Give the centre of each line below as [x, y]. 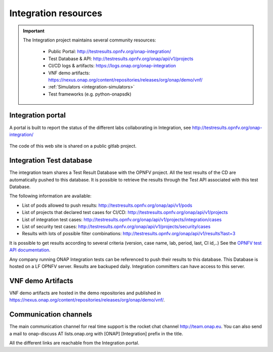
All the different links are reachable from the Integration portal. [74, 343]
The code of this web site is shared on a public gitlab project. [73, 146]
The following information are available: [51, 196]
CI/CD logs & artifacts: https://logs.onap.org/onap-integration [112, 66]
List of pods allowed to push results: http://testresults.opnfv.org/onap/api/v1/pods [107, 205]
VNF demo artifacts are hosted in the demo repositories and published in [85, 293]
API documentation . [30, 250]
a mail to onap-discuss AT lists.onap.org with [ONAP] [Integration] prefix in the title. [96, 333]
